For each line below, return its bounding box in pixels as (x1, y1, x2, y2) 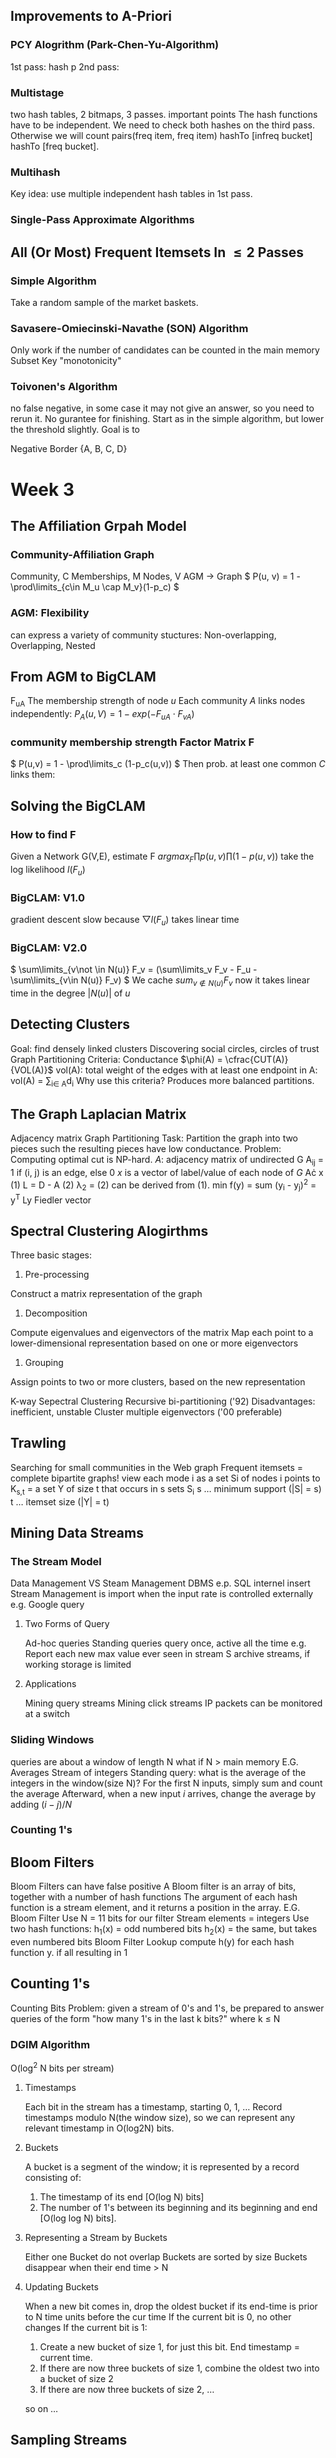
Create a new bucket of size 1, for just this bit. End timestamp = (39, 2340, 300, 2353)
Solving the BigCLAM (10, 797, 146, 814)
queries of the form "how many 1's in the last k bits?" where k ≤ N (10, 2012, 281, 2024)
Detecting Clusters (10, 1016, 131, 1033)
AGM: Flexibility (10, 606, 90, 620)
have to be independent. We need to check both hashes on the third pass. (10, 119, 315, 131)
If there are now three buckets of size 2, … (39, 2383, 215, 2395)
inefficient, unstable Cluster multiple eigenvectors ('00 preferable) (10, 1405, 283, 1418)
